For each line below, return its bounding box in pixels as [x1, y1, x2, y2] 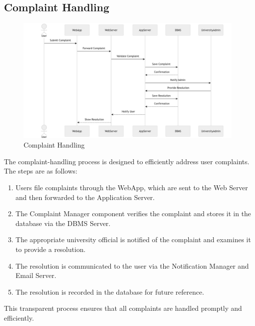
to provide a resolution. [15, 244, 86, 254]
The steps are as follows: [4, 166, 77, 176]
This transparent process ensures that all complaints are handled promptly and [4, 303, 242, 313]
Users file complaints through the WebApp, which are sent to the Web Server [15, 182, 248, 192]
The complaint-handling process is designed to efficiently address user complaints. [4, 156, 250, 166]
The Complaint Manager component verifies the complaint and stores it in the [15, 208, 251, 219]
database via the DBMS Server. [15, 218, 111, 228]
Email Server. [15, 270, 56, 280]
